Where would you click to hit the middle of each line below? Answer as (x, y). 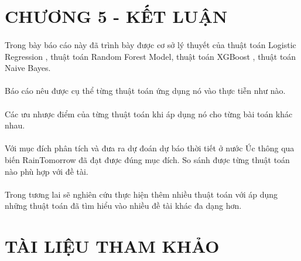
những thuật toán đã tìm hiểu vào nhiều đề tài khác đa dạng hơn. (123, 206)
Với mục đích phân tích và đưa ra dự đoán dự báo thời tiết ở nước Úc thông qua (150, 148)
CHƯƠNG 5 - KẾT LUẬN (116, 16)
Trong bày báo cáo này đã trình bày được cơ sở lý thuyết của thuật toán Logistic (150, 44)
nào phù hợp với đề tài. (47, 171)
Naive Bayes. (28, 68)
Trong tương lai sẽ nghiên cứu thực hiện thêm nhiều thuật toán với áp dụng (141, 194)
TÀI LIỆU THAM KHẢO (112, 246)
